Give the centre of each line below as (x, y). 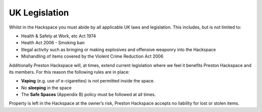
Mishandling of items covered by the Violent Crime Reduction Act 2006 (92, 56)
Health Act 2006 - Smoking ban (53, 43)
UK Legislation (39, 13)
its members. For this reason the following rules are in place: (69, 72)
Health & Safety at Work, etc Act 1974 (59, 36)
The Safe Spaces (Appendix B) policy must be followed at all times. (89, 95)
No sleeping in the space (47, 88)
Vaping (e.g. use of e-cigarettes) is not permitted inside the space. (88, 81)
